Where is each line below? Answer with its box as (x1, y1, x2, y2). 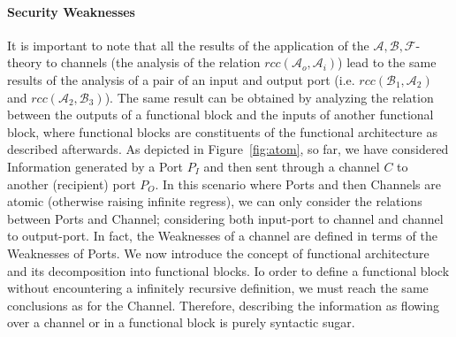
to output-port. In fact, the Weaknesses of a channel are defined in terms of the (7, 226, 437, 245)
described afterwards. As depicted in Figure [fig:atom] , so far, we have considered (7, 140, 449, 158)
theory (7, 53, 42, 72)
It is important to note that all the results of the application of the (7, 35, 369, 54)
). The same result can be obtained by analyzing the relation (104, 88, 434, 106)
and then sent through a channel (203, 157, 380, 175)
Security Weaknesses (7, 2, 135, 20)
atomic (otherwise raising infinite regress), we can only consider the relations (7, 192, 422, 211)
